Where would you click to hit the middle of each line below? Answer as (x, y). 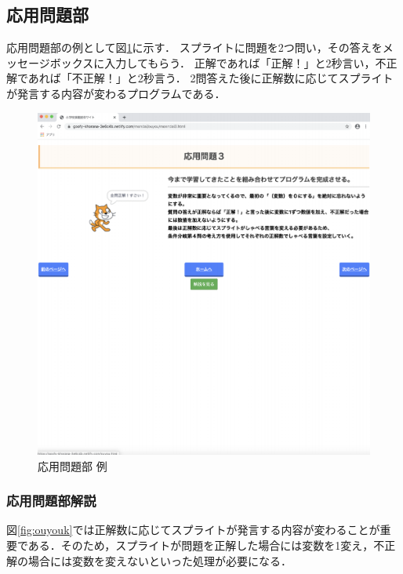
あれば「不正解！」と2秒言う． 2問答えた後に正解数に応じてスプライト (211, 78)
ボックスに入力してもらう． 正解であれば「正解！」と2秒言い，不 (218, 62)
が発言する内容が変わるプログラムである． (116, 93)
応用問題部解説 (51, 501)
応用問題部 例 (73, 465)
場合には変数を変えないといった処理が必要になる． (160, 560)
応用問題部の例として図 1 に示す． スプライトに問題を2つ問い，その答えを (194, 47)
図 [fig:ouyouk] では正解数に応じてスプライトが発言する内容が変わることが (193, 530)
